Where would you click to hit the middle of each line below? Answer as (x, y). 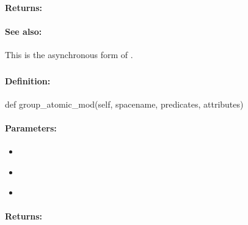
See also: (24, 31)
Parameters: (31, 127)
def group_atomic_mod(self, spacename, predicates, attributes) (124, 104)
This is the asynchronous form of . (69, 54)
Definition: (28, 80)
